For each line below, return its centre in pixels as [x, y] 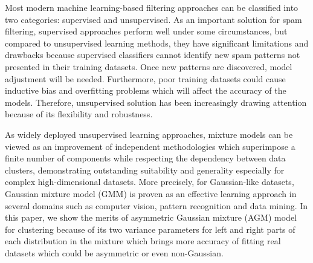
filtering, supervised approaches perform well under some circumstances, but [146, 31]
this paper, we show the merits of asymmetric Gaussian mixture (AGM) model [151, 217]
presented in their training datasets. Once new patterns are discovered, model [149, 66]
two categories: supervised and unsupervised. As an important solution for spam [153, 19]
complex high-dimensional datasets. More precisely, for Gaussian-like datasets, [150, 182]
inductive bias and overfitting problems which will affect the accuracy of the [146, 90]
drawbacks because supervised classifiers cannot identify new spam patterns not [153, 55]
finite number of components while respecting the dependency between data [145, 158]
